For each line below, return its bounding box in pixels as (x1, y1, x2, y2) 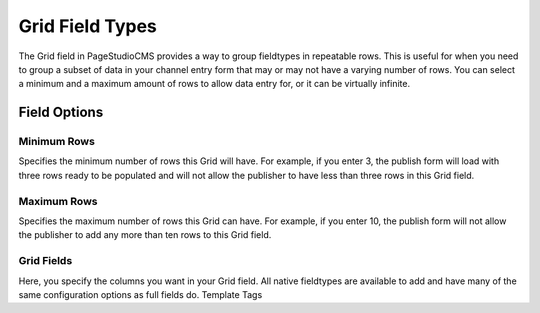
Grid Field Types (18, 15, 157, 37)
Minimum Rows (18, 135, 95, 149)
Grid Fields (18, 254, 73, 268)
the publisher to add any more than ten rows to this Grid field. (18, 229, 272, 241)
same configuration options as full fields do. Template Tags (18, 288, 263, 300)
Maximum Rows (18, 194, 99, 208)
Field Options (18, 104, 104, 121)
